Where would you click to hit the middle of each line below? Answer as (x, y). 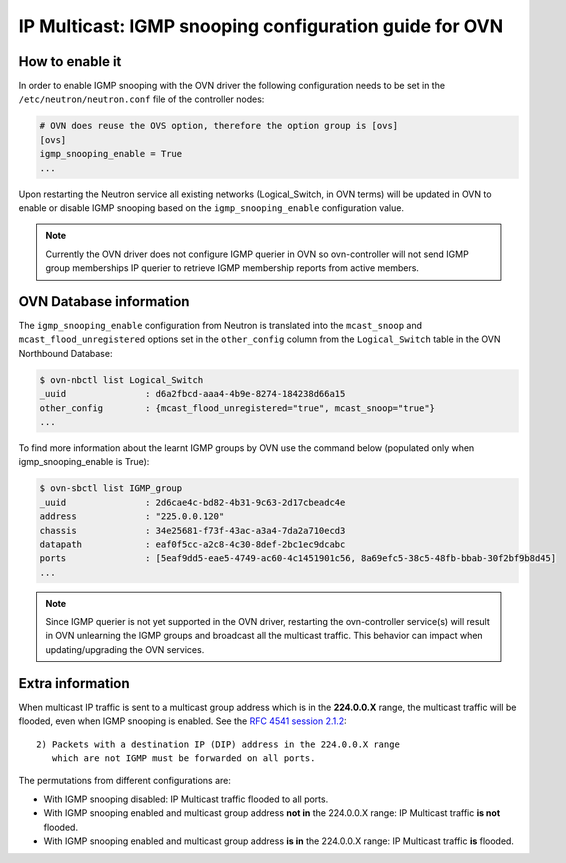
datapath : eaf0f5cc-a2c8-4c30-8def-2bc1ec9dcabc (192, 544)
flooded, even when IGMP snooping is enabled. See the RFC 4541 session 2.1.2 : (182, 721)
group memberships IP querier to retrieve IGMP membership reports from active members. (232, 268)
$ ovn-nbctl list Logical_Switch (121, 379)
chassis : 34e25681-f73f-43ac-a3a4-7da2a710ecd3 (192, 530)
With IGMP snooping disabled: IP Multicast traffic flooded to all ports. (186, 799)
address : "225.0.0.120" (132, 516)
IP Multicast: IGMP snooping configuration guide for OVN (261, 26)
